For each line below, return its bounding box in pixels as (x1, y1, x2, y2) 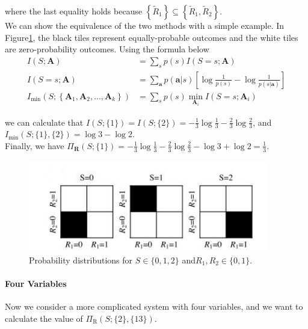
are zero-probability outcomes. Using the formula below (5, 43, 209, 55)
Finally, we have (5, 139, 64, 152)
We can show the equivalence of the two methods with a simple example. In (5, 19, 285, 31)
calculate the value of (5, 312, 83, 324)
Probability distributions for (29, 253, 133, 266)
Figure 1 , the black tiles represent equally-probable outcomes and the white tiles (5, 31, 298, 43)
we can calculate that (5, 115, 84, 128)
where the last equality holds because (5, 5, 143, 17)
